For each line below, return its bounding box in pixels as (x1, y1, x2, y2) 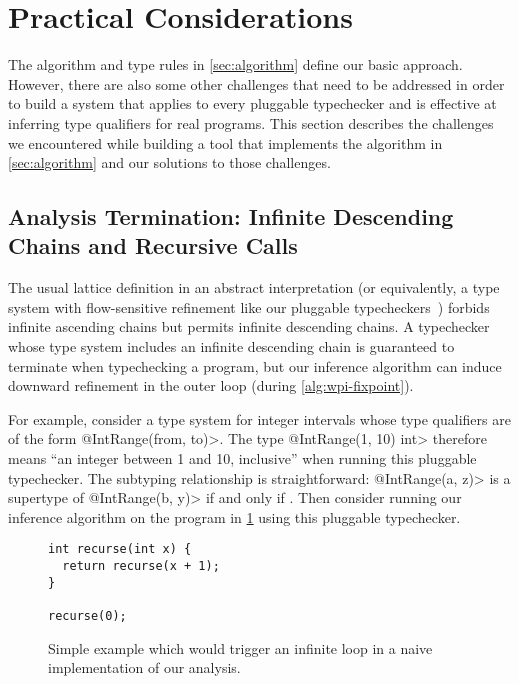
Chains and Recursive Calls (8, 230, 298, 261)
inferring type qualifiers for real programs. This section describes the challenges (8, 112, 494, 133)
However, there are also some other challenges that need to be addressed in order (8, 73, 505, 94)
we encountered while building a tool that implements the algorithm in (8, 132, 443, 153)
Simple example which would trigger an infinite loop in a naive (48, 637, 433, 658)
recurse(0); (48, 609, 127, 624)
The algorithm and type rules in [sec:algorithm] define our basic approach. (8, 54, 463, 75)
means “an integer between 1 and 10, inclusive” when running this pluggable (8, 448, 477, 469)
